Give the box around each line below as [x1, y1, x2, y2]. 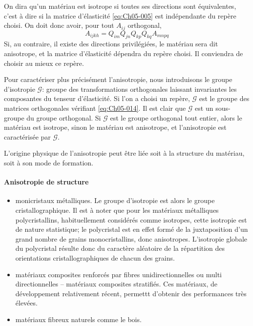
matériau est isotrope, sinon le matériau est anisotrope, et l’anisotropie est [4, 122, 227, 132]
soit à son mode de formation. [4, 157, 93, 167]
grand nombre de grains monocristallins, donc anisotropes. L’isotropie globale [15, 233, 248, 244]
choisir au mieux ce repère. [4, 58, 84, 68]
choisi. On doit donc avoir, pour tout [4, 20, 114, 30]
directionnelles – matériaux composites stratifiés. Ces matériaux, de [15, 279, 217, 289]
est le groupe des [199, 93, 250, 103]
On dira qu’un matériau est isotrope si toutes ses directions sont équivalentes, [4, 1, 236, 11]
